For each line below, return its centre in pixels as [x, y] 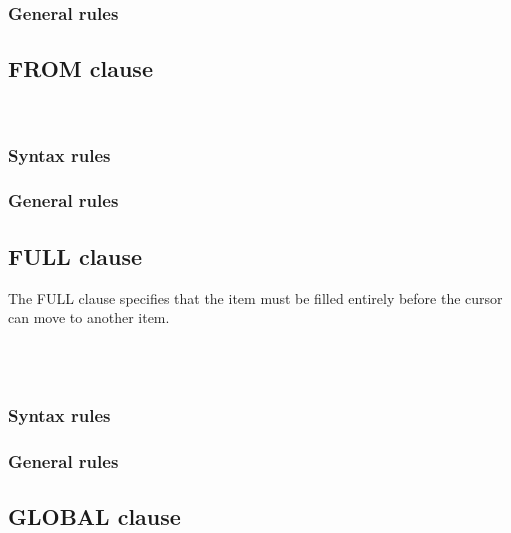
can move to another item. [89, 317]
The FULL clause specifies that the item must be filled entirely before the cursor [255, 297]
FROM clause [80, 68]
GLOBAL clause [94, 515]
